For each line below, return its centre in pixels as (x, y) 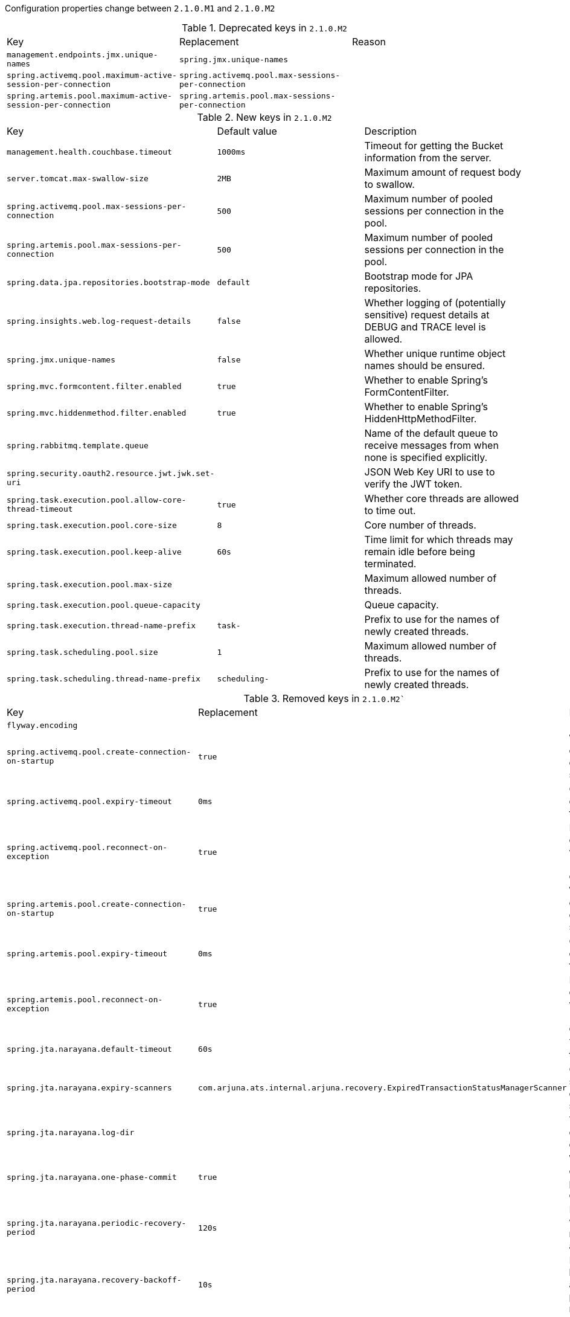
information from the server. (428, 158)
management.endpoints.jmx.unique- (82, 55)
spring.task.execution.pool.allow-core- (97, 500)
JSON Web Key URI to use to (430, 472)
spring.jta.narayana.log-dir (71, 1132)
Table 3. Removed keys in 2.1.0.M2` (324, 698)
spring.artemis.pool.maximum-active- (89, 96)
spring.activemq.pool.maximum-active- (92, 75)
